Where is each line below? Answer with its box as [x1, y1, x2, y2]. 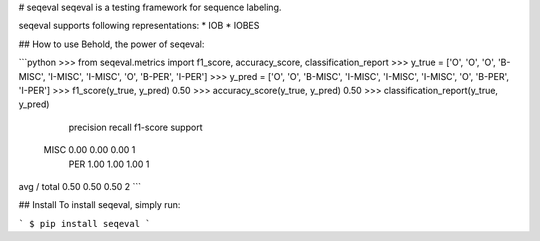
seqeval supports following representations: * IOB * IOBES [18, 20, 260, 32]
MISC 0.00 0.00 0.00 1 [43, 144, 136, 156]
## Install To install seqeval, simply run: [18, 199, 181, 211]
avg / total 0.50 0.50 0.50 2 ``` [18, 180, 142, 192]
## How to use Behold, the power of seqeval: [18, 38, 205, 50]
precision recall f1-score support [68, 121, 203, 133]
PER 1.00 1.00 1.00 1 [68, 158, 150, 170]
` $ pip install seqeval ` [18, 218, 151, 229]
